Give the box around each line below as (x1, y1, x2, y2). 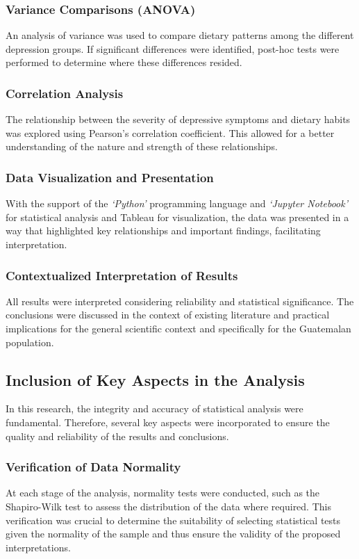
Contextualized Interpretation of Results (6, 266, 238, 284)
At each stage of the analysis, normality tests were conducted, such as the (6, 485, 320, 500)
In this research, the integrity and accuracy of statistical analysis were (6, 401, 303, 416)
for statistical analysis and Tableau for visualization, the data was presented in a (6, 209, 349, 224)
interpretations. (6, 540, 71, 554)
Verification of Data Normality (6, 458, 181, 476)
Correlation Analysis (6, 84, 124, 102)
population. (6, 334, 54, 349)
